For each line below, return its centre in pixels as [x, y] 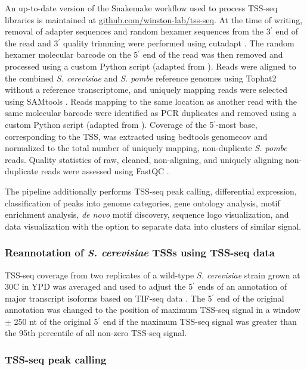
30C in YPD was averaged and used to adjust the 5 [99, 286]
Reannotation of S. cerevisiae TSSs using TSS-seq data [140, 253]
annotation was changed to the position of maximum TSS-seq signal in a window [153, 310]
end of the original [251, 298]
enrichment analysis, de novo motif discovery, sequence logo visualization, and [147, 214]
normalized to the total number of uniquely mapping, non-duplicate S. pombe [146, 148]
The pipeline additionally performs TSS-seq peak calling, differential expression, [151, 191]
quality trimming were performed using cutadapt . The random [179, 43]
